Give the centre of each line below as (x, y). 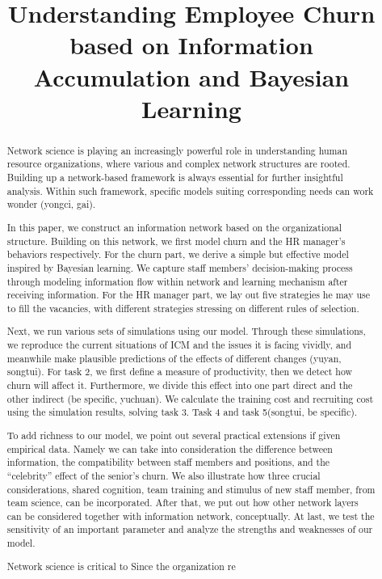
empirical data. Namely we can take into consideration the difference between (170, 448)
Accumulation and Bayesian (191, 76)
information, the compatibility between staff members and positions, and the (168, 462)
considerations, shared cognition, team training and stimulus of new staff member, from (191, 489)
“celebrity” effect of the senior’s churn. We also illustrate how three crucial (164, 475)
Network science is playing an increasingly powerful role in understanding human (177, 150)
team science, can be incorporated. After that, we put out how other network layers (183, 503)
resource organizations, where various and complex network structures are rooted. (178, 164)
